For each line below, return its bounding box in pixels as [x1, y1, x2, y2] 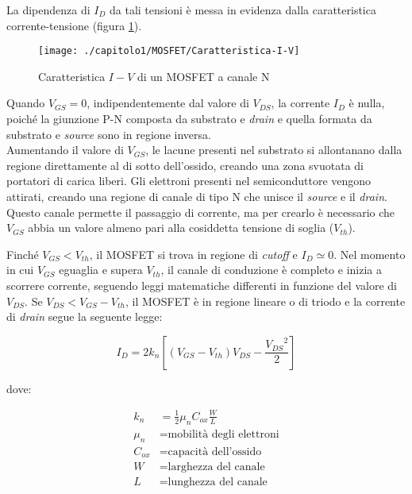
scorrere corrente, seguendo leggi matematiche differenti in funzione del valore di [6, 276, 397, 293]
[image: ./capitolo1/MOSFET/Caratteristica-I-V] [38, 45, 300, 57]
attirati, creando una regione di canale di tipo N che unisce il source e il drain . [6, 188, 387, 204]
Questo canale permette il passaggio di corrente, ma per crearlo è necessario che [6, 203, 395, 220]
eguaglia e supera [59, 261, 143, 278]
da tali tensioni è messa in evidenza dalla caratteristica [110, 2, 376, 17]
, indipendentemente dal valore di [87, 95, 249, 111]
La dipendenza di [6, 2, 90, 17]
